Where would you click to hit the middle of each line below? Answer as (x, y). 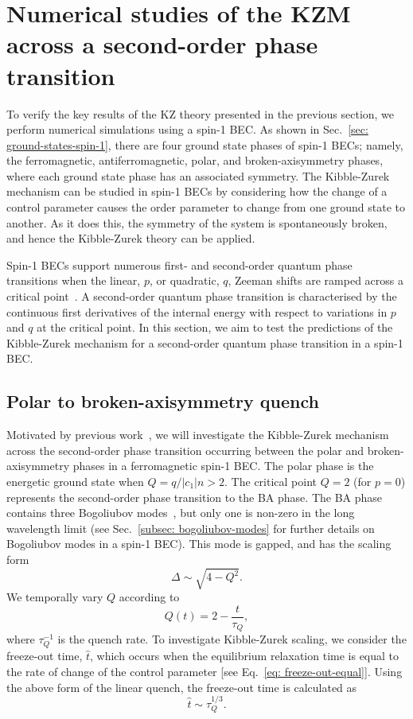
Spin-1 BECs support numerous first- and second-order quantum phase (179, 264)
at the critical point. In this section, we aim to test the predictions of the (215, 327)
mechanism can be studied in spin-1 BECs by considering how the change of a (197, 191)
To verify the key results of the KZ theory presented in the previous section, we (201, 113)
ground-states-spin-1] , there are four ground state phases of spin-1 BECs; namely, (205, 144)
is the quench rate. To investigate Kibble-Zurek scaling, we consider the (232, 639)
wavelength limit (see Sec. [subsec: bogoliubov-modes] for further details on (191, 528)
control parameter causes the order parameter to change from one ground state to (206, 207)
